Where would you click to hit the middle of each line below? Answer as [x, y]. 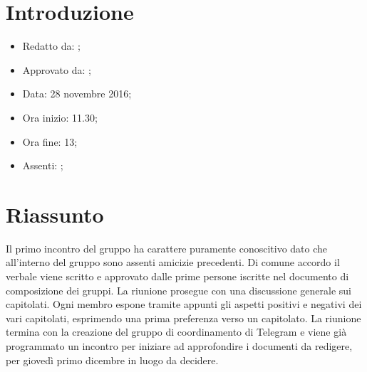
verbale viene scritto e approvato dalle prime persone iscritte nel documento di [177, 276]
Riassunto [55, 214]
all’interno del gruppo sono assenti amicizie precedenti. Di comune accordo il [173, 262]
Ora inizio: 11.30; [60, 117]
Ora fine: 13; [50, 141]
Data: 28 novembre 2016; [77, 94]
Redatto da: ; [51, 46]
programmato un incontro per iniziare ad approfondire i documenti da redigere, [179, 345]
